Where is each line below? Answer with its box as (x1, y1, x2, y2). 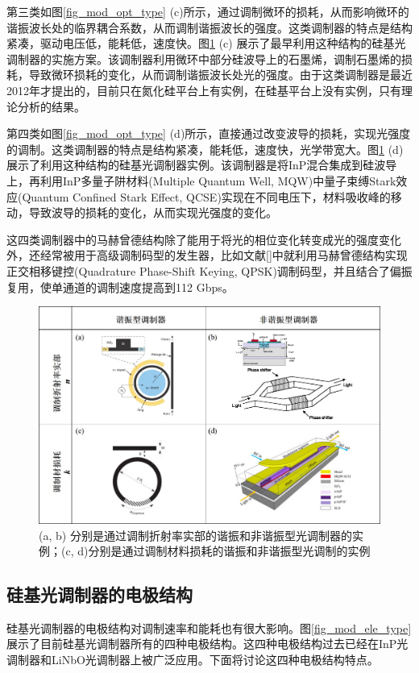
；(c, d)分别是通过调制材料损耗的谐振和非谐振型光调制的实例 (50, 542, 371, 559)
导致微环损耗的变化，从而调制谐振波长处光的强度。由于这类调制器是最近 (28, 66, 413, 83)
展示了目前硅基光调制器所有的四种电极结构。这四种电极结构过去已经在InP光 (6, 635, 409, 652)
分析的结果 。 (17, 98, 85, 114)
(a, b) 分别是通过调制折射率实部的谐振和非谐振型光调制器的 (39, 526, 352, 543)
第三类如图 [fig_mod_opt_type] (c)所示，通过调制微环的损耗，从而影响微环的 (6, 3, 409, 19)
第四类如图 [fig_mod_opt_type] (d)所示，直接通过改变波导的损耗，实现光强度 (6, 125, 411, 142)
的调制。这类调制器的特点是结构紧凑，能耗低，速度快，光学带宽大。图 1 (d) (6, 140, 404, 157)
